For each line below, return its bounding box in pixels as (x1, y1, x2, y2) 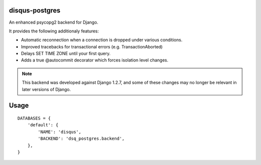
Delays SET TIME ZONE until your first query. (21, 51, 111, 57)
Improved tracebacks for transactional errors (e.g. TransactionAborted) (21, 44, 163, 49)
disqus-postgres (9, 6, 60, 15)
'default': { (27, 122, 58, 128)
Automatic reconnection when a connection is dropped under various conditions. (21, 37, 183, 43)
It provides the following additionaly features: (9, 28, 99, 34)
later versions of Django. (22, 86, 71, 92)
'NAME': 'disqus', (38, 129, 82, 135)
